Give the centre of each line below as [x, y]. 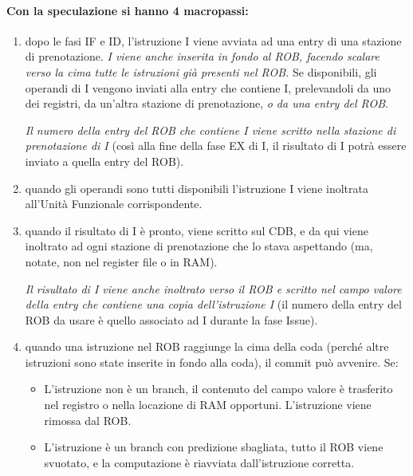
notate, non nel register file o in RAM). [121, 261]
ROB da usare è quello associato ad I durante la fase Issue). [171, 319]
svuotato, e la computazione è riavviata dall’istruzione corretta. [199, 462]
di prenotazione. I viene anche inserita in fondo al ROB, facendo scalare [202, 56]
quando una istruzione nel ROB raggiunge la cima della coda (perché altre [207, 346]
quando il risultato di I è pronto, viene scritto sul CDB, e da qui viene [197, 230]
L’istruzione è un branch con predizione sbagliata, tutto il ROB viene [214, 447]
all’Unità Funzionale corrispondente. [114, 204]
